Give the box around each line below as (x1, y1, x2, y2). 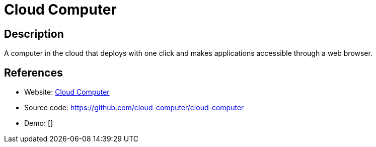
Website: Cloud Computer (24, 88, 110, 97)
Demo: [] (24, 119, 53, 128)
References (4, 66, 63, 79)
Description (4, 27, 64, 40)
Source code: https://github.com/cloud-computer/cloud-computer (24, 103, 244, 112)
